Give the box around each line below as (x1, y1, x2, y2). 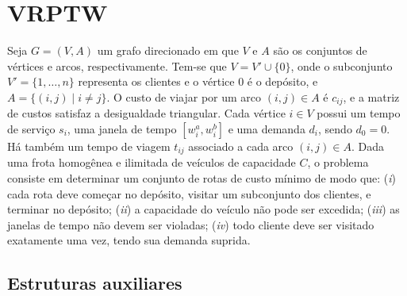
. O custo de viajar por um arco (106, 88, 262, 105)
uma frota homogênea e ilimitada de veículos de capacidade (7, 154, 296, 171)
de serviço (7, 120, 56, 136)
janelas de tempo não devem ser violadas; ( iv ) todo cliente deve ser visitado (7, 216, 374, 233)
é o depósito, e (247, 73, 318, 90)
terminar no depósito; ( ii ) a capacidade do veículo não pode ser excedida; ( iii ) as (7, 201, 400, 217)
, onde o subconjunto (290, 57, 393, 74)
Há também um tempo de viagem (7, 137, 171, 154)
